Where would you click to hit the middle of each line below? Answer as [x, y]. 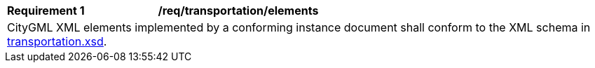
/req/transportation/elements [238, 11]
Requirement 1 [46, 11]
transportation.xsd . [57, 41]
